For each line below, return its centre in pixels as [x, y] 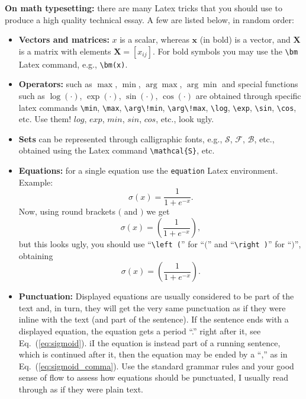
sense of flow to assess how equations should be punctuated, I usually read [154, 377]
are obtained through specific [248, 96]
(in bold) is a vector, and [245, 39]
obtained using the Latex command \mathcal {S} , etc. [117, 150]
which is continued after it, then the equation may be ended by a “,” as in [153, 354]
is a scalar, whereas [154, 39]
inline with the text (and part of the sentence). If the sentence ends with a [154, 319]
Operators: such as [55, 84]
